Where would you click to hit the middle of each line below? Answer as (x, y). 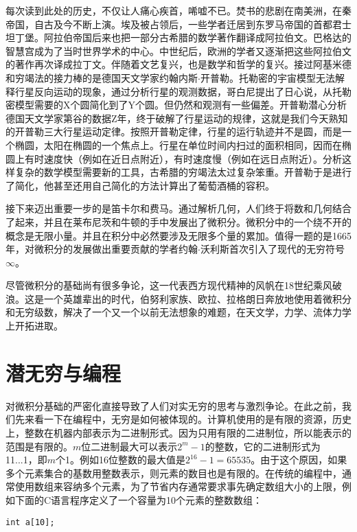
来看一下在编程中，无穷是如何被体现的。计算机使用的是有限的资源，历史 (188, 419)
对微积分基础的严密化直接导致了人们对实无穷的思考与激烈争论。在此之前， (174, 405)
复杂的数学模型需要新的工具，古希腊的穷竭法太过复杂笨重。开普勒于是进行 (183, 172)
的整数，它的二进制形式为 (263, 446)
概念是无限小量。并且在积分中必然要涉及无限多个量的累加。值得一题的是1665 (178, 235)
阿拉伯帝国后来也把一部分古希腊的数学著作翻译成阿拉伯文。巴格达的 (197, 37)
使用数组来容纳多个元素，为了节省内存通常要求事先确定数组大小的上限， (178, 486)
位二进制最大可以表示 (129, 446)
